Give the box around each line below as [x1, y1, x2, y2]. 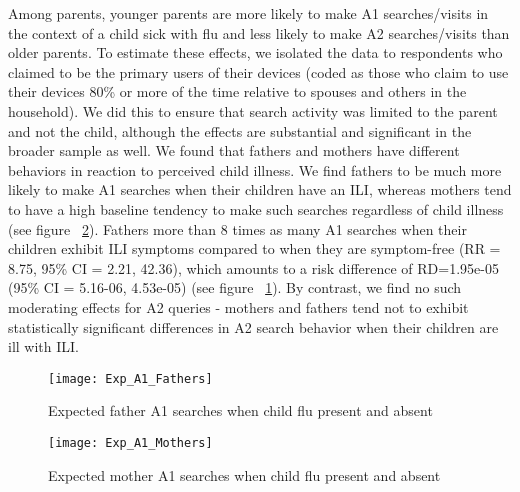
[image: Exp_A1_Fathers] [48, 371, 213, 386]
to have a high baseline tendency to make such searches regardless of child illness [8, 198, 504, 219]
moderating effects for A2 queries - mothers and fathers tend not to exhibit [8, 296, 469, 317]
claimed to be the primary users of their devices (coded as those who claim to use [8, 61, 509, 82]
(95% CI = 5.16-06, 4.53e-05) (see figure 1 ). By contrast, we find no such [8, 277, 462, 298]
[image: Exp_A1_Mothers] [48, 435, 213, 450]
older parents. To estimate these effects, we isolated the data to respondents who [8, 42, 503, 63]
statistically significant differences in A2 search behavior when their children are [8, 316, 499, 337]
